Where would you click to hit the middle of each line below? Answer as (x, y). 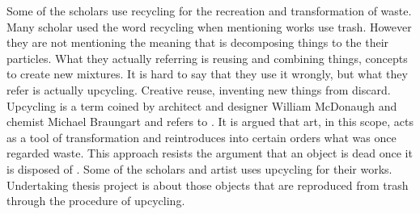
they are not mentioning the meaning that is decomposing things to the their (198, 42)
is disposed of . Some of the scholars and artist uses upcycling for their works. (199, 168)
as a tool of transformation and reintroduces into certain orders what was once (202, 137)
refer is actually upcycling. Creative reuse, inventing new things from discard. (199, 89)
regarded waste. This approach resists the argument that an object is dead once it (210, 153)
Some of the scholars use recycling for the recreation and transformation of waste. (209, 10)
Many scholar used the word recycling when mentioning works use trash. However (209, 26)
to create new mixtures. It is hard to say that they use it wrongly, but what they (207, 74)
